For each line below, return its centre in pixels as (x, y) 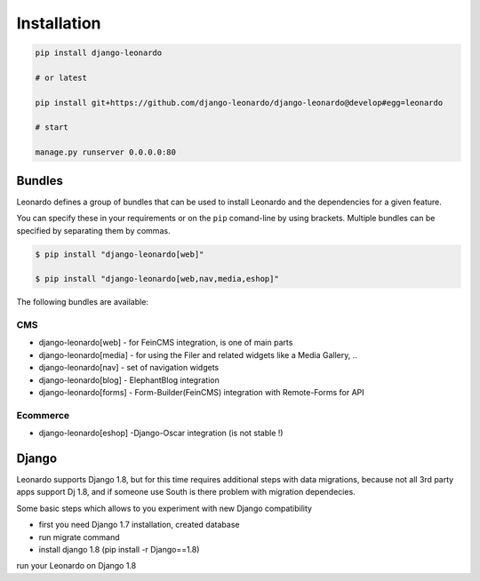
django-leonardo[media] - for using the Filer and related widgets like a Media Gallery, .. (198, 354)
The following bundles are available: (82, 302)
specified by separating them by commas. (93, 230)
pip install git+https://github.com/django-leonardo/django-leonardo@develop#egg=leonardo (239, 103)
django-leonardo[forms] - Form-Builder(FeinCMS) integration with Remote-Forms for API (201, 392)
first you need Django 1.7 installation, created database (139, 525)
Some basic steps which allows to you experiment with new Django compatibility (164, 508)
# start (52, 127)
